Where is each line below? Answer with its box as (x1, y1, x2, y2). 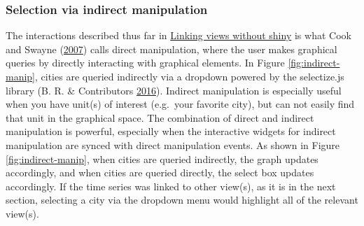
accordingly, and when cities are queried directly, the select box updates (6, 165, 314, 180)
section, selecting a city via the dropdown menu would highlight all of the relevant (6, 192, 358, 207)
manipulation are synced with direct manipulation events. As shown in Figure (6, 137, 340, 152)
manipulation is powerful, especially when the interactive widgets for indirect (6, 124, 336, 139)
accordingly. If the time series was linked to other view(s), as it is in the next (6, 178, 336, 193)
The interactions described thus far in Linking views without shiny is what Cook (6, 28, 351, 43)
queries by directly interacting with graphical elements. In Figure (6, 55, 285, 70)
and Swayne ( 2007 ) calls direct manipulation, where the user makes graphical (6, 41, 337, 56)
